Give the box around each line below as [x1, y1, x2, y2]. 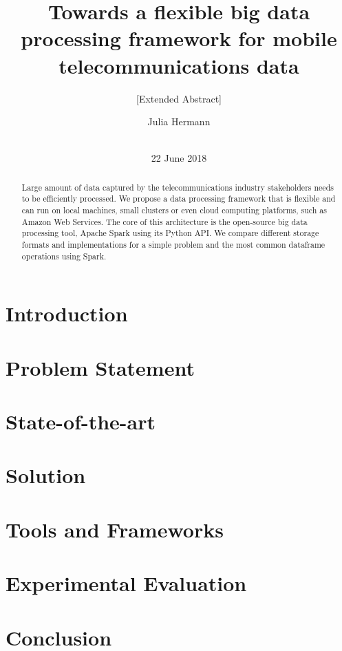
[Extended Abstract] [136, 91, 222, 105]
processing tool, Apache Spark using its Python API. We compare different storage [21, 227, 319, 239]
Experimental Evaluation [6, 569, 247, 597]
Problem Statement [6, 353, 195, 381]
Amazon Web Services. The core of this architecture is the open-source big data [21, 215, 308, 227]
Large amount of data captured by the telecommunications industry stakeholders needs [21, 181, 334, 193]
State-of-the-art [6, 407, 156, 436]
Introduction [6, 299, 128, 328]
